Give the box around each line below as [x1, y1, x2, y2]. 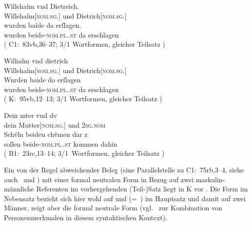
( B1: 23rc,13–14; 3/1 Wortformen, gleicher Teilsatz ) [4, 148, 165, 158]
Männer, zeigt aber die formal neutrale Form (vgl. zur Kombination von [4, 203, 222, 213]
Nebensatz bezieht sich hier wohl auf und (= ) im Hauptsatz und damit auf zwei [4, 193, 246, 203]
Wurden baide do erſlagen [4, 75, 81, 85]
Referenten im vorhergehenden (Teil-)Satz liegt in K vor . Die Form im [36, 184, 248, 194]
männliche [4, 184, 34, 194]
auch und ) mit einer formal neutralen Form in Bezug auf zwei [4, 174, 194, 184]
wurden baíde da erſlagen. [4, 20, 81, 30]
